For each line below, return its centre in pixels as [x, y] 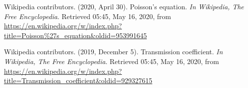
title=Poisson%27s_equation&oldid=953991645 [75, 35]
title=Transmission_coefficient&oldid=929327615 [78, 80]
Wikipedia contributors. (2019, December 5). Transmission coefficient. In [113, 52]
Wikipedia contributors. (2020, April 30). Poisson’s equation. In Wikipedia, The [124, 6]
